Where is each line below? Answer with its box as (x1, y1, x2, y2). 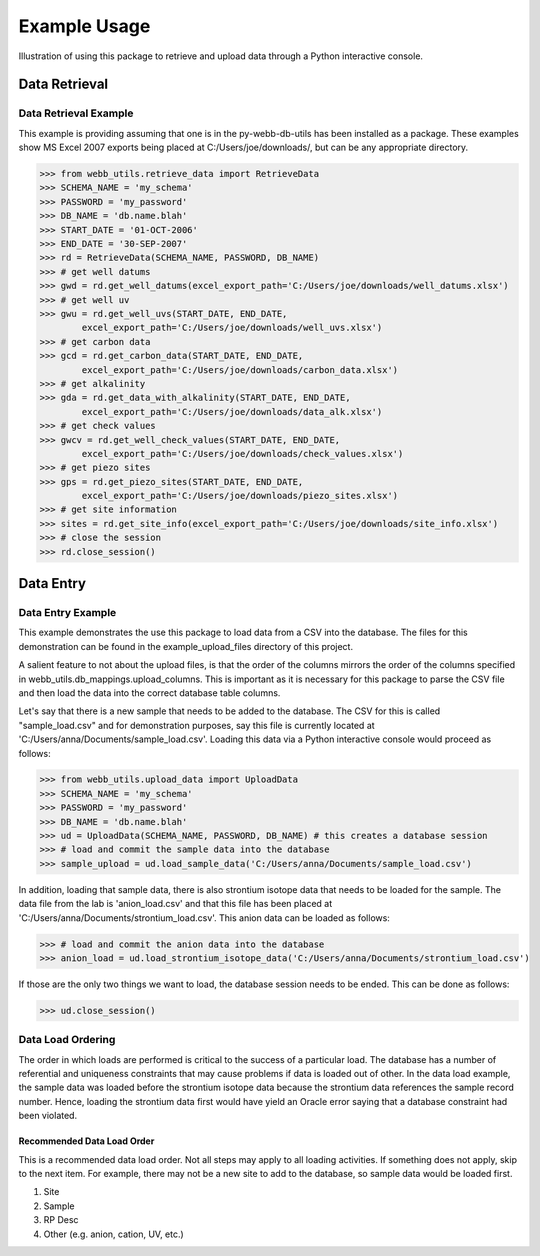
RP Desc (43, 1214, 79, 1226)
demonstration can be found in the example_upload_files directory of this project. (18, 640, 354, 652)
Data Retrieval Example (18, 106, 134, 120)
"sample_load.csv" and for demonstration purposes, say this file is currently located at (18, 719, 375, 731)
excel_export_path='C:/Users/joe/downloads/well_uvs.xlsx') (81, 322, 383, 334)
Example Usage (18, 15, 151, 37)
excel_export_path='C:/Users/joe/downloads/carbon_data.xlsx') (81, 364, 399, 375)
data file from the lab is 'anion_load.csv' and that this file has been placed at (18, 898, 333, 910)
